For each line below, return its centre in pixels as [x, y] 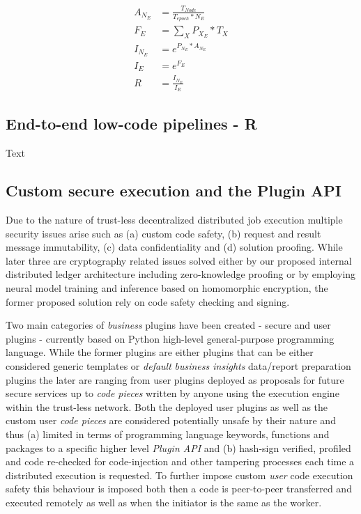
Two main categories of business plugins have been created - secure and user [168, 325]
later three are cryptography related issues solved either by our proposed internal [179, 260]
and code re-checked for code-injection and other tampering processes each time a [180, 461]
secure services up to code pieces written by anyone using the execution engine [172, 393]
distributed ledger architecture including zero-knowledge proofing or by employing [181, 274]
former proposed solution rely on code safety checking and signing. [148, 301]
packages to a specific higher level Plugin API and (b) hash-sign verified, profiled [178, 447]
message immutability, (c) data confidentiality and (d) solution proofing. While [174, 247]
